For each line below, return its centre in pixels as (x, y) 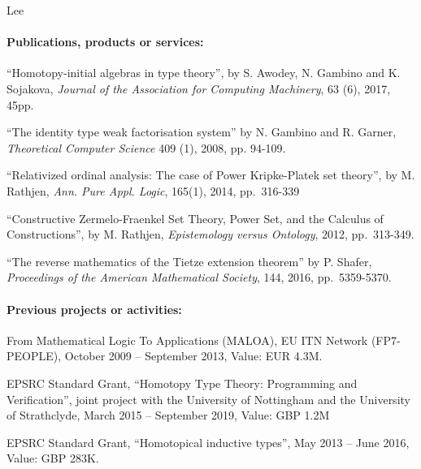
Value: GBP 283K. (53, 458)
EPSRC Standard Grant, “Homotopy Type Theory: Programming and (182, 383)
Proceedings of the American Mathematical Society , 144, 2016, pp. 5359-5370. (199, 277)
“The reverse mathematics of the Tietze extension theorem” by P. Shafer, (189, 261)
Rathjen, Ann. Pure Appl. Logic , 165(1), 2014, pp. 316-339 (153, 190)
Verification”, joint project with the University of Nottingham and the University (208, 399)
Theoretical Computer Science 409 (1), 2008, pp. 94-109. (146, 147)
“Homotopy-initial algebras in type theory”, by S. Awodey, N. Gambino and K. (204, 73)
